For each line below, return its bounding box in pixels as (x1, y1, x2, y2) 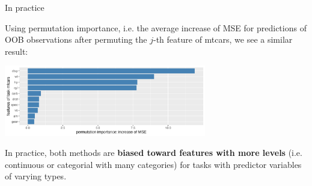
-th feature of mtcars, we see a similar (153, 33, 293, 46)
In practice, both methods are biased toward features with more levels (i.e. (5, 146, 302, 159)
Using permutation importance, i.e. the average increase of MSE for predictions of (5, 21, 307, 34)
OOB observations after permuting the (5, 33, 147, 46)
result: (5, 45, 28, 57)
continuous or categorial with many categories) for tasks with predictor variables (5, 158, 302, 170)
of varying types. (5, 170, 67, 182)
